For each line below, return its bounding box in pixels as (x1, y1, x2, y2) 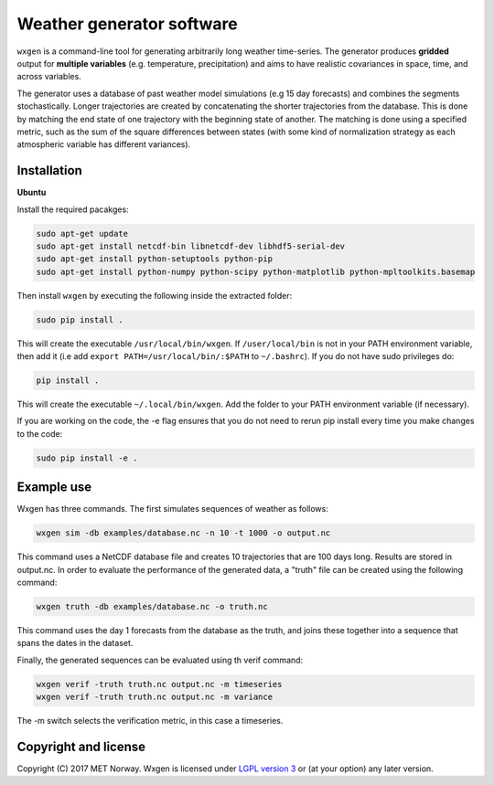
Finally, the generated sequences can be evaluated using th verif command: (16, 654, 304, 665)
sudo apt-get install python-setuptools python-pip (36, 254, 274, 264)
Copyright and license (16, 738, 146, 754)
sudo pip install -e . (36, 452, 138, 463)
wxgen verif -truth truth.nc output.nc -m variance (36, 692, 274, 703)
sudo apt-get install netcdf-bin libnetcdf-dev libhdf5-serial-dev (36, 240, 346, 251)
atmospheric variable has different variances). (16, 139, 191, 150)
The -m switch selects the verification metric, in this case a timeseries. (16, 716, 284, 727)
